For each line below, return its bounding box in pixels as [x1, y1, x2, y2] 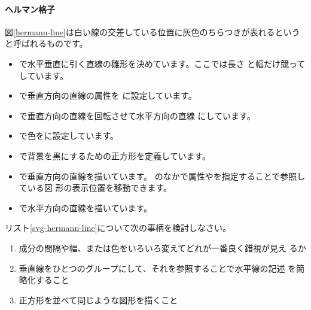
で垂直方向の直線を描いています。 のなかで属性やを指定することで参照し [19, 169, 306, 182]
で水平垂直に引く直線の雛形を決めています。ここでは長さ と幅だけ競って [19, 57, 306, 69]
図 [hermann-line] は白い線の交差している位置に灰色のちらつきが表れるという [5, 25, 300, 38]
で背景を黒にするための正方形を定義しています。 [19, 149, 211, 162]
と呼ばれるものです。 [5, 37, 88, 50]
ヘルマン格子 [5, 2, 55, 15]
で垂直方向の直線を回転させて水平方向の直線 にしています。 [19, 109, 255, 121]
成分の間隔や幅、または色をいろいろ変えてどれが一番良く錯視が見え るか [19, 241, 306, 254]
